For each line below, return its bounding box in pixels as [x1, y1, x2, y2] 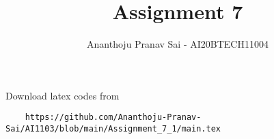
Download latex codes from [5, 88, 120, 102]
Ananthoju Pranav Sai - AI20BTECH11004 [87, 37, 269, 51]
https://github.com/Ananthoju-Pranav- [25, 112, 202, 123]
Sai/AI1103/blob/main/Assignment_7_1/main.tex [5, 123, 221, 134]
